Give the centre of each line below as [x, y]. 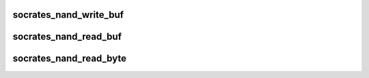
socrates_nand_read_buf [67, 37]
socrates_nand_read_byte [69, 58]
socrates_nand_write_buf [68, 15]
